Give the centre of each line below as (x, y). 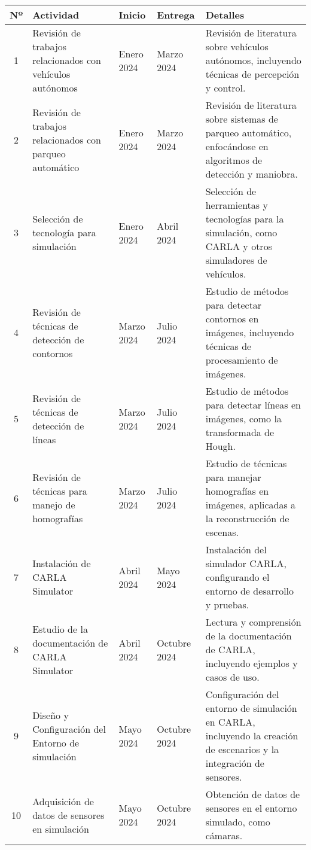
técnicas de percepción (252, 74)
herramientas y (237, 205)
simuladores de (236, 260)
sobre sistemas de (242, 119)
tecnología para (64, 232)
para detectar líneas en (253, 405)
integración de (235, 763)
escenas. (222, 532)
